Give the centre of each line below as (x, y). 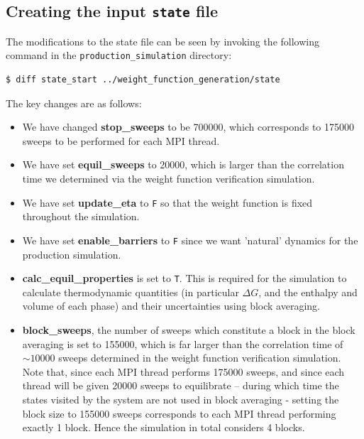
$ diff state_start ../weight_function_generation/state (143, 80)
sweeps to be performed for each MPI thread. (121, 140)
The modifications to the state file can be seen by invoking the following (162, 41)
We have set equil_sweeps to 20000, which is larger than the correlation (183, 164)
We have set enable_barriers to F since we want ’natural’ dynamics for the (190, 240)
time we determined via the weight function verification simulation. (169, 178)
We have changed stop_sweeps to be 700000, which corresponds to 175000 (188, 127)
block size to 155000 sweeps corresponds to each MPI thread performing (179, 413)
